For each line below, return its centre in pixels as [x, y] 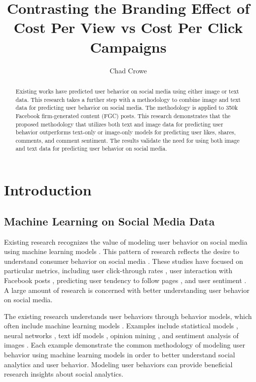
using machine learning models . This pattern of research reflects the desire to [122, 251]
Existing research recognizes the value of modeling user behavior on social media [126, 241]
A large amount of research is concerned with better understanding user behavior [127, 290]
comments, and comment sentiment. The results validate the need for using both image [128, 140]
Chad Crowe [128, 70]
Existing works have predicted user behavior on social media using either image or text [127, 91]
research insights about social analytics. [64, 374]
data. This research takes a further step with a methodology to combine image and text [128, 99]
